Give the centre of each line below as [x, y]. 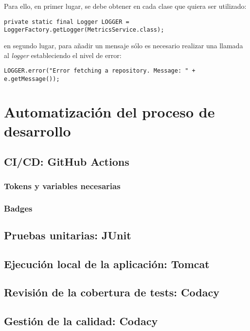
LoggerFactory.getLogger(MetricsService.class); [84, 30]
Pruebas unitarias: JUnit [68, 235]
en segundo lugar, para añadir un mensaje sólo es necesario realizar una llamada [124, 45]
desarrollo [37, 130]
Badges [18, 208]
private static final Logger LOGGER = [67, 22]
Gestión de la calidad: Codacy [81, 321]
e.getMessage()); [32, 79]
